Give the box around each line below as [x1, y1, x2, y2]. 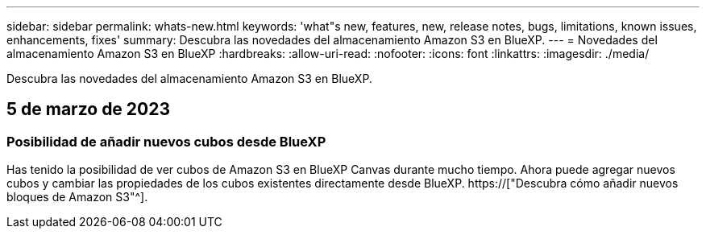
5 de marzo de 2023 [6, 99, 171, 120]
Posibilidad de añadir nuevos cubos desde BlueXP [6, 133, 326, 150]
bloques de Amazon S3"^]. [6, 190, 148, 204]
